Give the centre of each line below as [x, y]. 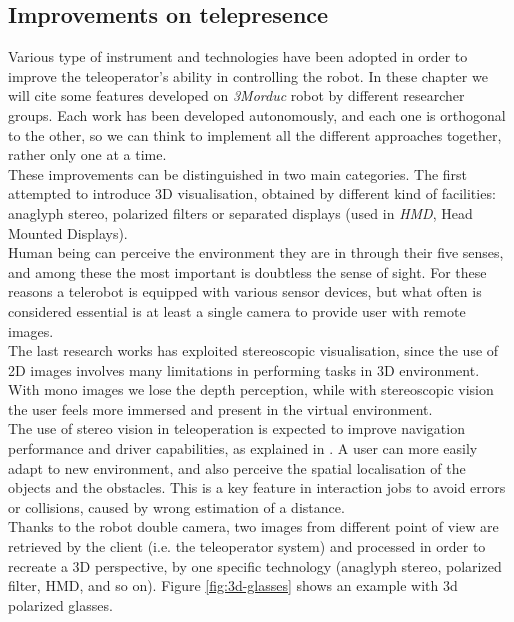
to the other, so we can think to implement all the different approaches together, [255, 134]
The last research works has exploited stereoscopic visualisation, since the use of [253, 350]
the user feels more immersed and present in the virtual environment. [220, 408]
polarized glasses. [60, 604]
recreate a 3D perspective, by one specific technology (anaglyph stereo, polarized [255, 565]
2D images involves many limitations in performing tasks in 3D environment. [244, 369]
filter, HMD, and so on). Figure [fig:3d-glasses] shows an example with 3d [233, 585]
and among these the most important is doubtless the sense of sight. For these [247, 271]
